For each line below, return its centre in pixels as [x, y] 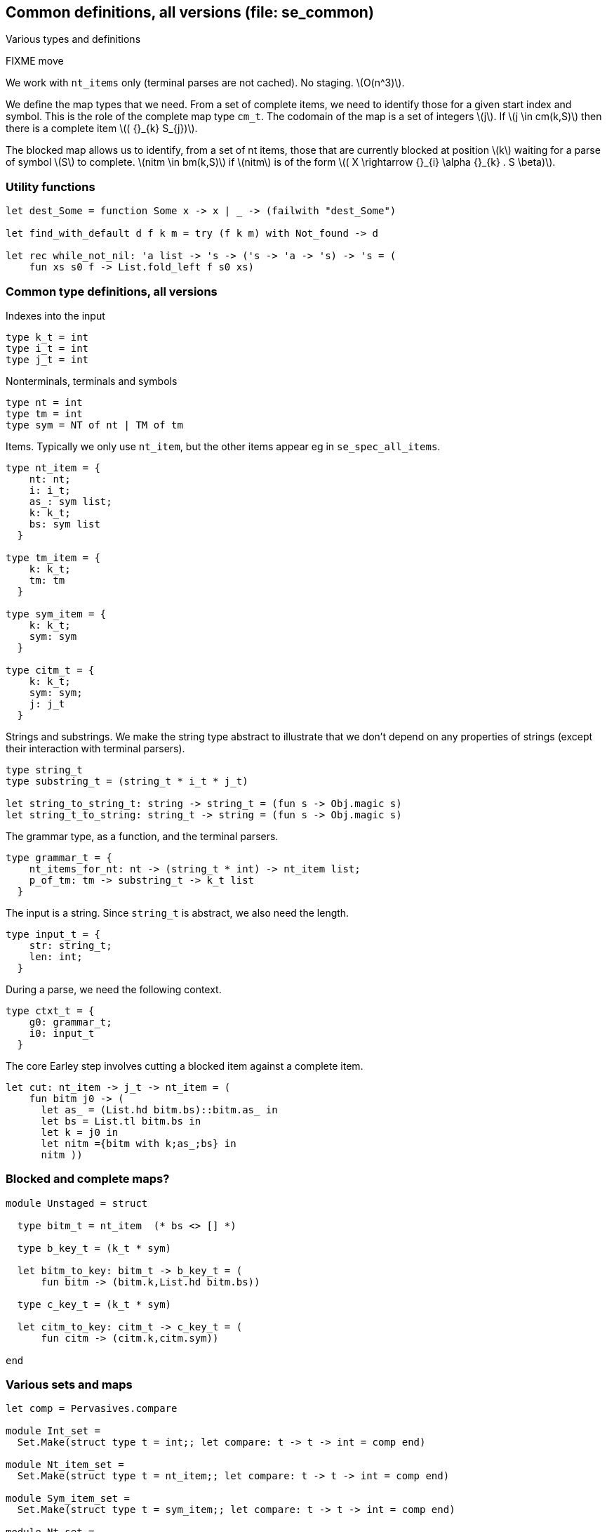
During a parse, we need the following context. [114, 989]
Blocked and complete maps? [88, 1179]
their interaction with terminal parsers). [95, 748]
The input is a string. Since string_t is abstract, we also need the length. [178, 912]
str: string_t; [71, 945]
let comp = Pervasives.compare [92, 1409]
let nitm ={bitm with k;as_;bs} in [139, 1143]
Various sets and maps [69, 1385]
